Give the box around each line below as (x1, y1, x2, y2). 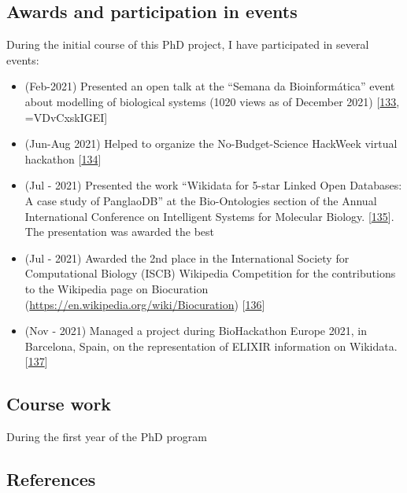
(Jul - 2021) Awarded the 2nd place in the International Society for (24, 249, 350, 266)
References (6, 467, 96, 491)
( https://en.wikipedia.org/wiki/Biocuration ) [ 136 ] (24, 296, 265, 312)
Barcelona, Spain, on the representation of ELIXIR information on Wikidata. (24, 337, 398, 354)
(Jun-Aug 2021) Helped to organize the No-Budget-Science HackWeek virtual (24, 135, 398, 152)
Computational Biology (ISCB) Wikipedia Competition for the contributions (24, 265, 396, 281)
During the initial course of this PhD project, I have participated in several (6, 36, 369, 53)
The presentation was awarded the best (24, 223, 215, 240)
